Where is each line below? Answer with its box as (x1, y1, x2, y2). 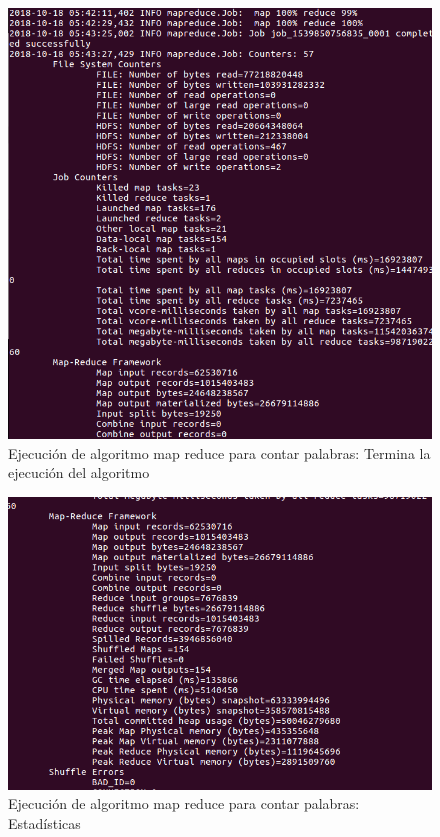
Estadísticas (8, 812, 81, 833)
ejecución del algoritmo (8, 462, 150, 483)
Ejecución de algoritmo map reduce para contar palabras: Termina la (8, 442, 431, 463)
